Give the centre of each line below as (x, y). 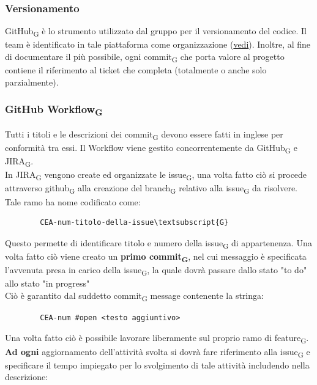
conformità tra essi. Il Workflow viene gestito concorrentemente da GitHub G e (151, 148)
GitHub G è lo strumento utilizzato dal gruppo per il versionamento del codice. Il (156, 32)
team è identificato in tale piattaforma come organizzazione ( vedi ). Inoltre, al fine (158, 44)
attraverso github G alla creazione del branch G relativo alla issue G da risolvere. (151, 189)
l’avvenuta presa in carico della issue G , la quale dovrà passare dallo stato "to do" (156, 270)
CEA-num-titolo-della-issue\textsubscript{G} (134, 223)
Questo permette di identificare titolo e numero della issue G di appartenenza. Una (158, 243)
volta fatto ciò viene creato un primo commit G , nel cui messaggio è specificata (156, 257)
